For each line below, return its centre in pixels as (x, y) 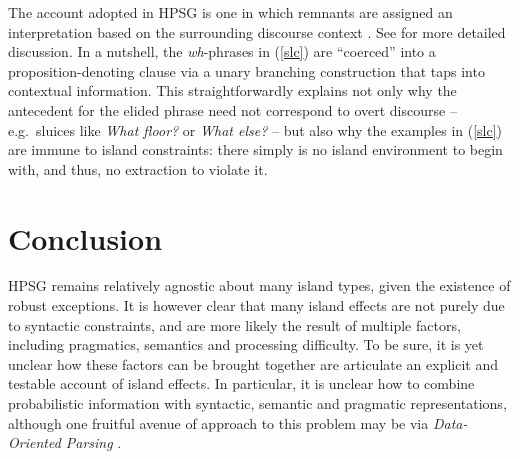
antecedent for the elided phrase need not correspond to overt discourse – (232, 109)
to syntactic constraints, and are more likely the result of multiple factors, (234, 324)
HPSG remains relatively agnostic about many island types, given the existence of (259, 285)
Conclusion (85, 237)
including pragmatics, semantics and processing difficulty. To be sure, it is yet (246, 344)
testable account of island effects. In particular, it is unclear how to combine (241, 383)
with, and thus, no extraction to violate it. (138, 168)
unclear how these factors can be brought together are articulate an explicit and (253, 363)
